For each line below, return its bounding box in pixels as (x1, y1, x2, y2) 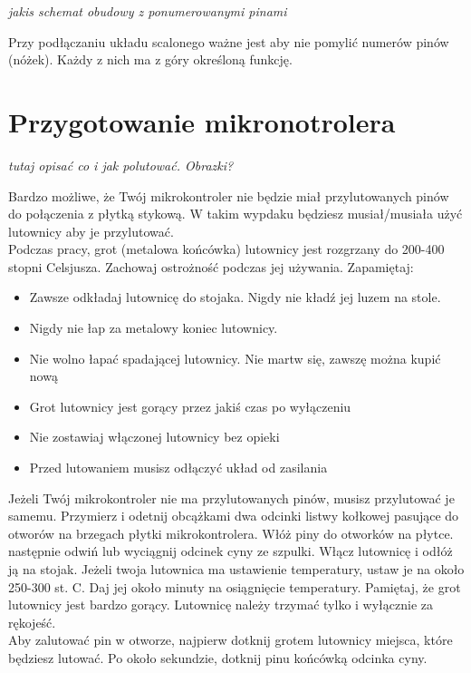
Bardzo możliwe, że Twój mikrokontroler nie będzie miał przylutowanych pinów (8, 186, 449, 205)
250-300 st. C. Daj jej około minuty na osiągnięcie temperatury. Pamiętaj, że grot (8, 577, 461, 596)
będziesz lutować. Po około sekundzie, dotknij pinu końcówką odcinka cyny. (8, 648, 428, 667)
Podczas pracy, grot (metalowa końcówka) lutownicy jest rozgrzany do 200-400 (8, 239, 445, 258)
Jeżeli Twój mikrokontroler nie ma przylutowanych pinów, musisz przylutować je (8, 488, 455, 507)
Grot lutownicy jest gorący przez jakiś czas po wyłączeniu (29, 396, 351, 415)
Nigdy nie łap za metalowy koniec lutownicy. (29, 318, 278, 337)
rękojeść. (8, 612, 56, 631)
